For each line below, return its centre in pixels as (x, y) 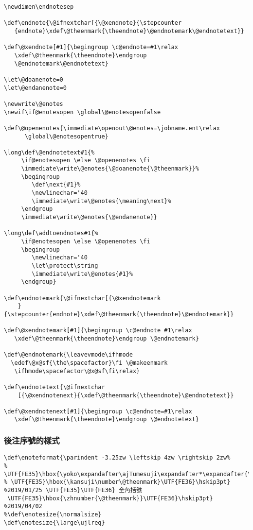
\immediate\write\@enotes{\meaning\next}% (101, 201)
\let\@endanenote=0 (35, 88)
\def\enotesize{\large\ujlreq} (54, 522)
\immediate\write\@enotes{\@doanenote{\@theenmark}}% (110, 169)
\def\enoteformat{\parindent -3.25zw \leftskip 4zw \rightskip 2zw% (117, 458)
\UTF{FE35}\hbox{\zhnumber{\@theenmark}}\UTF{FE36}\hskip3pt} (110, 498)
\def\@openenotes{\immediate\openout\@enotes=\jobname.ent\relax (112, 128)
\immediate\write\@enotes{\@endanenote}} (89, 217)
